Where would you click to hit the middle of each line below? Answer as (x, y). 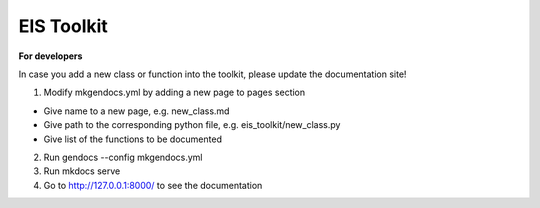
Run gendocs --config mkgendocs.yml (123, 157)
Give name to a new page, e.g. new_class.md (136, 111)
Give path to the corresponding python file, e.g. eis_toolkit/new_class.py (192, 125)
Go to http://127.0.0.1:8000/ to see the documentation (153, 185)
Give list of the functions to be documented (132, 139)
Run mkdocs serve (82, 171)
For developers (50, 56)
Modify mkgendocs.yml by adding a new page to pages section (174, 92)
